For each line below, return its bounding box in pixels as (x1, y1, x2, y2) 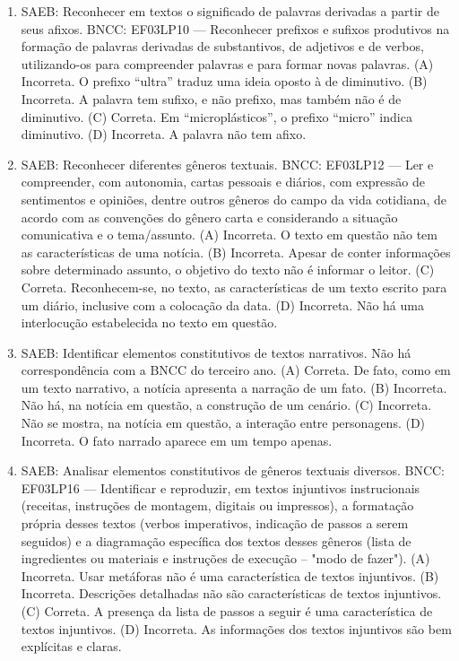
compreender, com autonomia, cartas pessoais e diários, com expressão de (21, 172, 426, 191)
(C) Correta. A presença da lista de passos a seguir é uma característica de (21, 602, 433, 620)
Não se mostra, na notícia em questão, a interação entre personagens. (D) (21, 413, 426, 432)
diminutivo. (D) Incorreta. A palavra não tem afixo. (21, 125, 307, 144)
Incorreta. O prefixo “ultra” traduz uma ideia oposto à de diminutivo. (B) (21, 72, 428, 91)
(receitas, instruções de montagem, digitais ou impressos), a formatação (21, 496, 414, 515)
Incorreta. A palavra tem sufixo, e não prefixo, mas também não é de (21, 89, 402, 108)
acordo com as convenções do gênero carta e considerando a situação (21, 207, 398, 226)
